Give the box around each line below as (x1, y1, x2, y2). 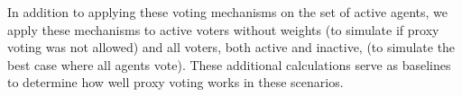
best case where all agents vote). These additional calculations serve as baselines (7, 55, 451, 74)
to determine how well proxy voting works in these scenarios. (7, 73, 344, 92)
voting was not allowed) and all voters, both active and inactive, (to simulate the (7, 38, 456, 57)
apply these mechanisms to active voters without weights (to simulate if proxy (7, 20, 439, 39)
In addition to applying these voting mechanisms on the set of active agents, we (7, 3, 448, 21)
